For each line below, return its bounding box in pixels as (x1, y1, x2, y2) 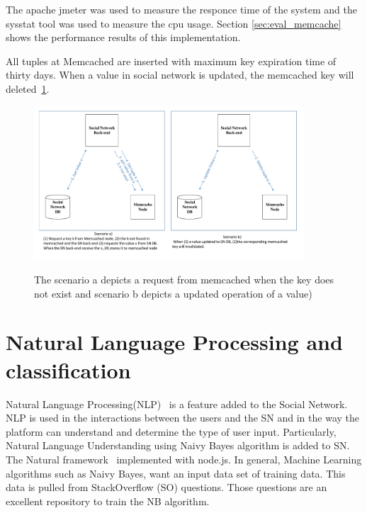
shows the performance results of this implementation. (6, 30, 241, 45)
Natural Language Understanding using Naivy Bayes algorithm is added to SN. (6, 438, 350, 453)
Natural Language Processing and (6, 327, 343, 356)
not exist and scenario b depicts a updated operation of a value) (34, 286, 312, 300)
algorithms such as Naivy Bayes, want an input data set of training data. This (6, 466, 346, 480)
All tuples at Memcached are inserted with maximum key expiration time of (6, 53, 337, 68)
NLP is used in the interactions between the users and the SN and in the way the (6, 410, 359, 425)
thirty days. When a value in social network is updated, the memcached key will (6, 67, 354, 82)
